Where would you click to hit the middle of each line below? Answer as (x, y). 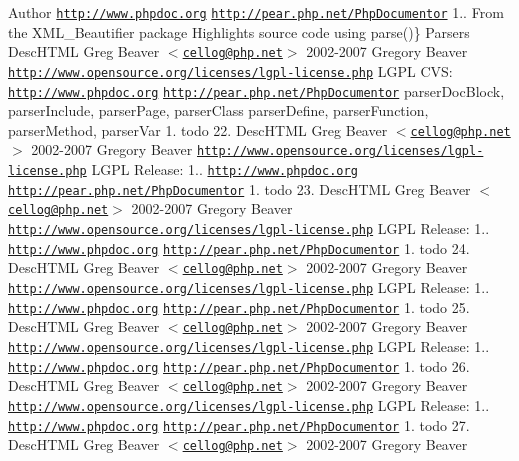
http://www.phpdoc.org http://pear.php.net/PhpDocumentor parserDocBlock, (256, 90)
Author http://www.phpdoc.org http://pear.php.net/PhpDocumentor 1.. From (256, 12)
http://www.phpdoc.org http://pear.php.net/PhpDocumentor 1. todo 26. (239, 365)
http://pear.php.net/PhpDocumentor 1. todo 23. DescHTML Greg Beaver (239, 188)
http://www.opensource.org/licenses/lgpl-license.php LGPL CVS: (230, 70)
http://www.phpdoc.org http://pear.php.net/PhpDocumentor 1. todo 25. (239, 306)
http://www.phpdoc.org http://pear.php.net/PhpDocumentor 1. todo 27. (239, 424)
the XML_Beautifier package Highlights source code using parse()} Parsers (239, 31)
